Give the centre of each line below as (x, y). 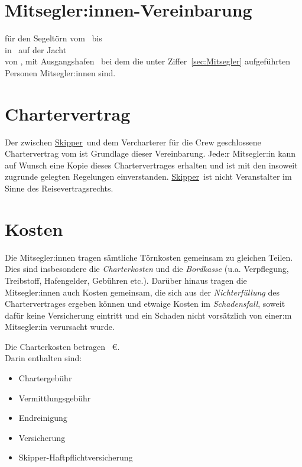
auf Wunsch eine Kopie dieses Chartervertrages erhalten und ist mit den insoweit (151, 165)
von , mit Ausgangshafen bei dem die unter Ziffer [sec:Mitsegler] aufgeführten (148, 61)
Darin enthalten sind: (43, 358)
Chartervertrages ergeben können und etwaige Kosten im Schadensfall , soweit (145, 304)
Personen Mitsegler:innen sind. (60, 72)
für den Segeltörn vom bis (53, 38)
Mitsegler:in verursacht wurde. (60, 327)
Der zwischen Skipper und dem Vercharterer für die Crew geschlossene (133, 142)
